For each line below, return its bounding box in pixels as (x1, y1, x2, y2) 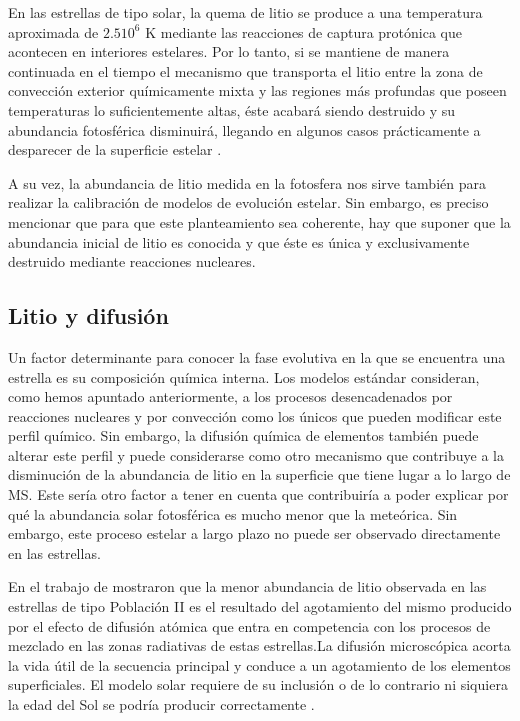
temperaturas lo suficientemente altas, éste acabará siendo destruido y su (8, 99, 456, 120)
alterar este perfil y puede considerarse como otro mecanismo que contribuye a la (8, 444, 504, 465)
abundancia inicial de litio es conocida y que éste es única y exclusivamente (8, 231, 470, 252)
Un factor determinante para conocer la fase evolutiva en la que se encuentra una (8, 346, 506, 367)
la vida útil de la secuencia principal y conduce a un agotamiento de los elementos (8, 654, 511, 675)
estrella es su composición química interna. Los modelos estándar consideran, (8, 366, 480, 387)
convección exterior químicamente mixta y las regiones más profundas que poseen (8, 80, 507, 101)
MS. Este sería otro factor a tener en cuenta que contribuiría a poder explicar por (8, 484, 509, 505)
